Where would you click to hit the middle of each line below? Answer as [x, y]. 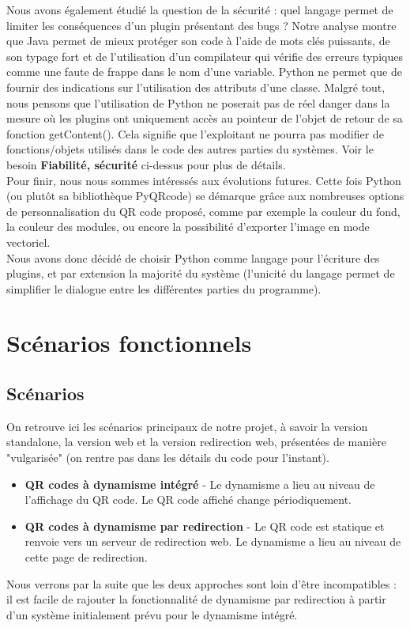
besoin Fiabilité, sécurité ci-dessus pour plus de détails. [146, 164]
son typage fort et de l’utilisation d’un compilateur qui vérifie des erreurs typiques [205, 56]
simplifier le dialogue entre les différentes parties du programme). [164, 288]
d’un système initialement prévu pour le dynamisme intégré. [152, 614]
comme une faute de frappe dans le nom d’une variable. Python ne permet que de [204, 72]
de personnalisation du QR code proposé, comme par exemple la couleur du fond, [203, 211]
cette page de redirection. [86, 557]
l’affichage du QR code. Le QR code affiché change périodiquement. [188, 499]
